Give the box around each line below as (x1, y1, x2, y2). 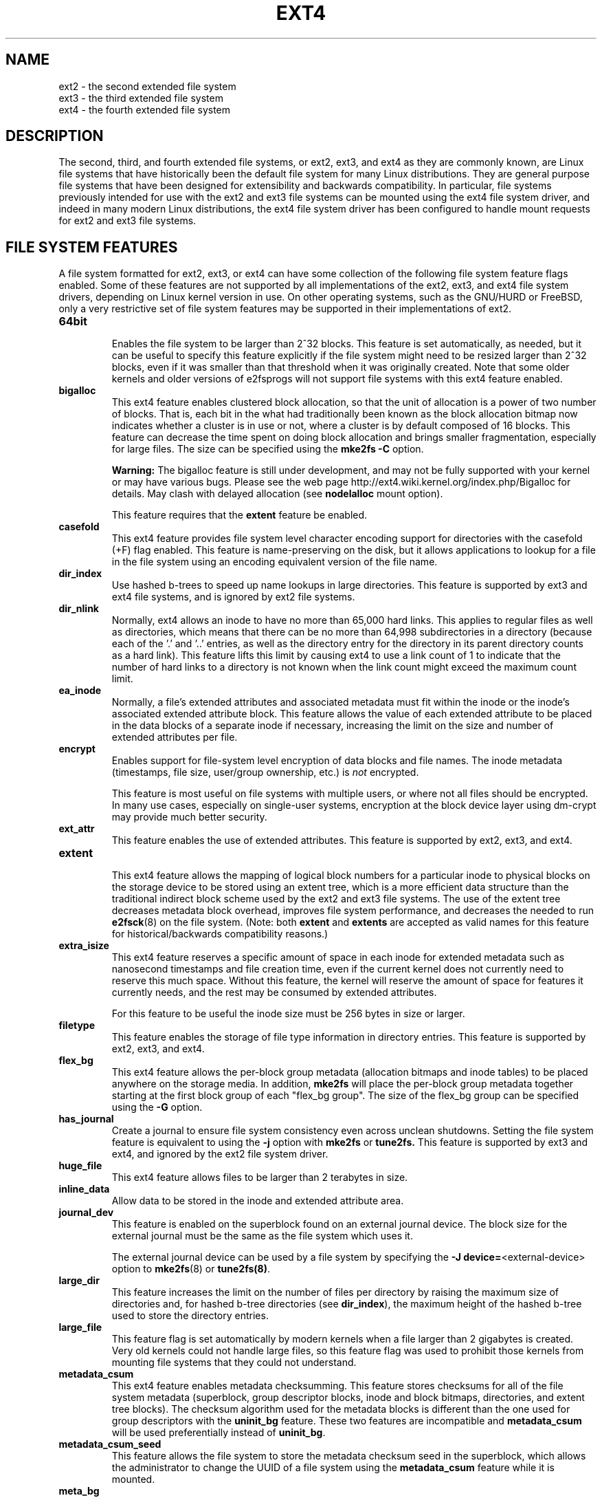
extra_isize (58, 940, 109, 952)
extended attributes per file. (111, 731, 238, 743)
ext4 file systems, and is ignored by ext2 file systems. (111, 591, 355, 603)
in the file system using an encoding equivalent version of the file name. (111, 556, 438, 568)
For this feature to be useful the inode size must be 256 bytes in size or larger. (111, 1008, 465, 1020)
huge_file (58, 1160, 102, 1172)
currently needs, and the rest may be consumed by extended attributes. (111, 986, 437, 999)
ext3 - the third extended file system (58, 91, 223, 104)
